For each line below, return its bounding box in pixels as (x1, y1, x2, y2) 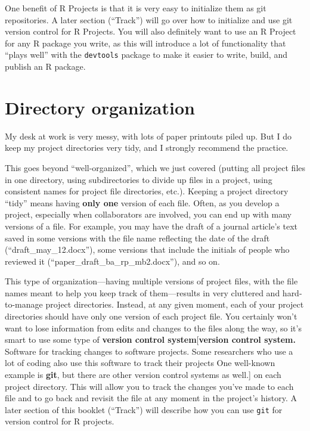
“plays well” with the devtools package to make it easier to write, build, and (5, 48, 287, 61)
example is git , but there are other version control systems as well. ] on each (5, 368, 281, 381)
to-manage (5, 298, 43, 311)
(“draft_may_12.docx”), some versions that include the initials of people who (5, 243, 290, 256)
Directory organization (5, 95, 195, 119)
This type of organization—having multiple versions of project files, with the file (5, 275, 298, 287)
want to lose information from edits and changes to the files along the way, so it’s (5, 321, 302, 334)
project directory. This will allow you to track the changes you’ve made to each (5, 380, 294, 392)
